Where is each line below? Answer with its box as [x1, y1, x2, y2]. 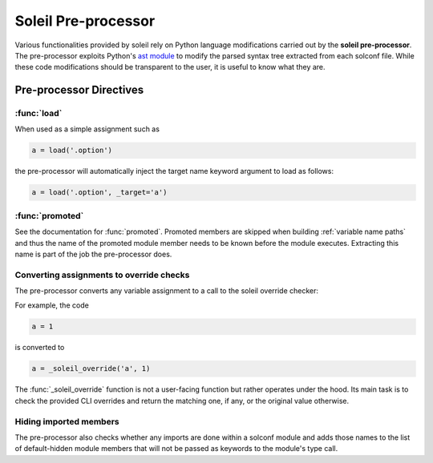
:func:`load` [14, 108, 63, 119]
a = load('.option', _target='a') [31, 188, 168, 197]
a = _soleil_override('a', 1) [31, 364, 151, 373]
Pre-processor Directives [14, 83, 144, 97]
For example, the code [14, 300, 90, 310]
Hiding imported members [14, 416, 119, 427]
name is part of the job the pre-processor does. [14, 249, 172, 259]
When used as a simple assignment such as [14, 124, 160, 134]
